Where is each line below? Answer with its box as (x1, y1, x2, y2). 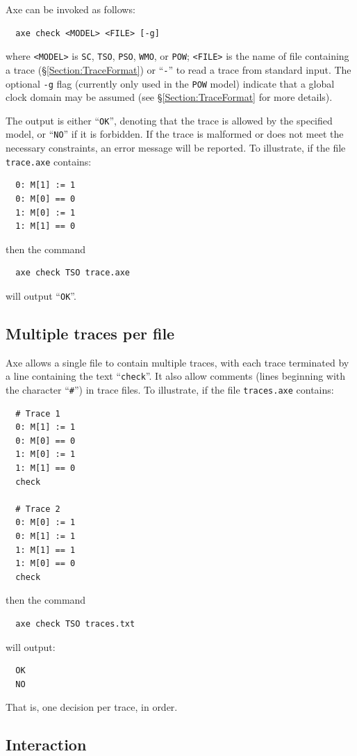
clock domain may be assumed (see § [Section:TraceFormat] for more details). (6, 90, 333, 104)
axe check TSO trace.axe (15, 268, 130, 278)
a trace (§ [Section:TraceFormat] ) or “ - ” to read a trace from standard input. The (6, 62, 351, 77)
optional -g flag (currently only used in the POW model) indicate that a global (6, 76, 335, 90)
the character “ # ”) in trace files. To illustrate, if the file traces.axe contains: (6, 382, 334, 396)
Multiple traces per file (6, 322, 175, 344)
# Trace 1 (15, 408, 60, 419)
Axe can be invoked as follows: (6, 2, 135, 16)
